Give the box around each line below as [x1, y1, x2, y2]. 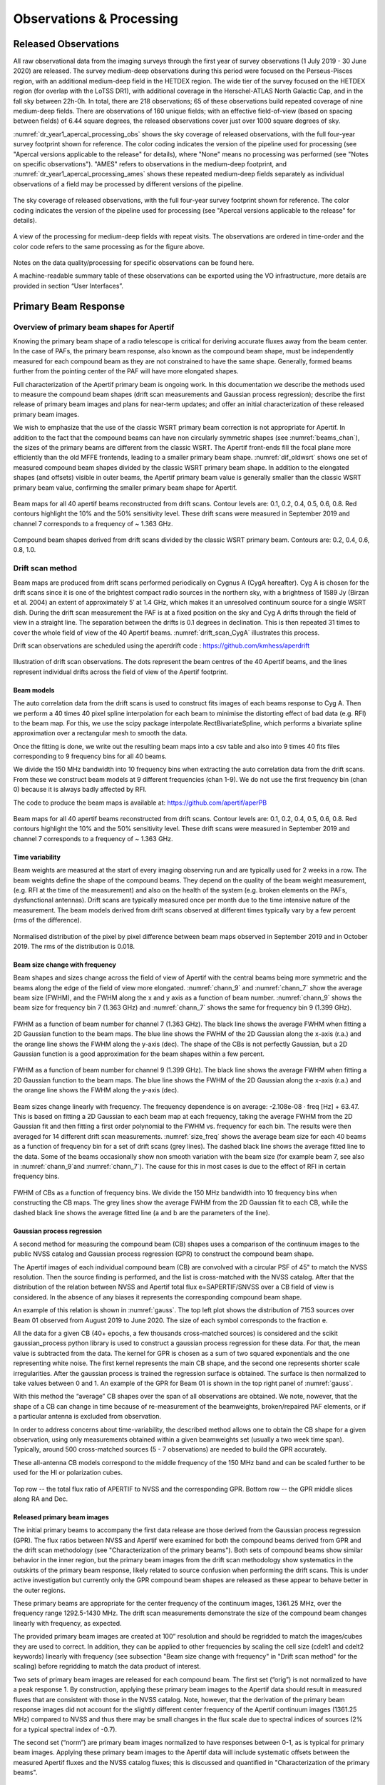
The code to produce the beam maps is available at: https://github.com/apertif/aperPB [13, 798, 267, 807]
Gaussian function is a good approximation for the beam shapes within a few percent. [13, 1050, 265, 1058]
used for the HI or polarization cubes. [13, 1468, 123, 1477]
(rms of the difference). [13, 916, 82, 925]
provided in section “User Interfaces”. [13, 281, 124, 290]
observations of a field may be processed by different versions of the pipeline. [13, 179, 244, 188]
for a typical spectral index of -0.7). [13, 1725, 118, 1734]
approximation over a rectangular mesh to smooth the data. [13, 729, 188, 738]
